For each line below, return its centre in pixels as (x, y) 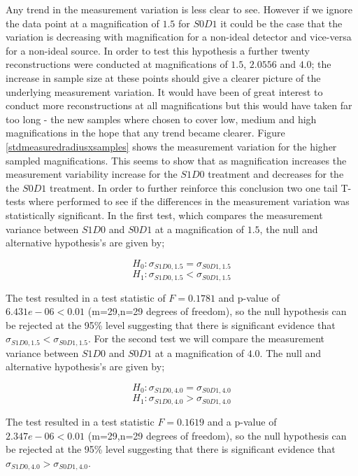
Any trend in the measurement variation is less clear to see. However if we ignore (179, 9)
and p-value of (249, 297)
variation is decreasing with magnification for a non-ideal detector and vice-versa (179, 37)
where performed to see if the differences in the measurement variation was (189, 201)
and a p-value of (242, 421)
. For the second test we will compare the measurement (206, 338)
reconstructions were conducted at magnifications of (117, 64)
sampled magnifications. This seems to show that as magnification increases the (176, 160)
